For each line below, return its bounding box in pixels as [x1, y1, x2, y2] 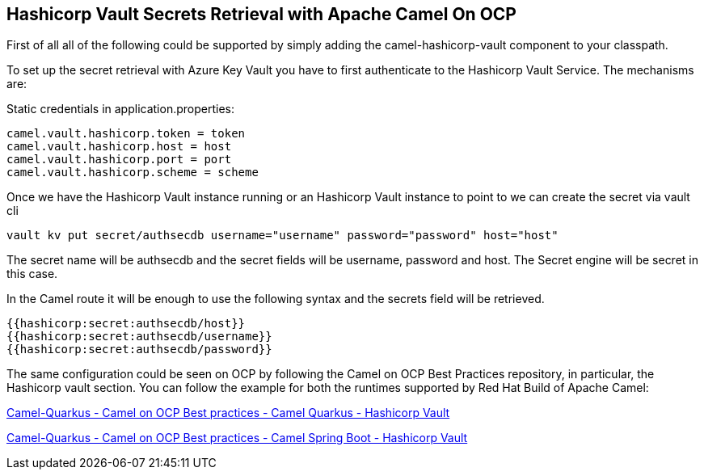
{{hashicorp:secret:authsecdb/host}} [6, 317, 246, 331]
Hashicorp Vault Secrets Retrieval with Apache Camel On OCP [6, 4, 516, 24]
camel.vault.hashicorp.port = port [6, 153, 232, 166]
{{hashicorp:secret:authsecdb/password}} [6, 343, 272, 356]
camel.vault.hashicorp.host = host [6, 140, 232, 154]
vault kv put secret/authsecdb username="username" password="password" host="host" [6, 229, 559, 242]
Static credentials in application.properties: [6, 102, 234, 116]
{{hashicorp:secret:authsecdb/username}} [6, 330, 272, 343]
